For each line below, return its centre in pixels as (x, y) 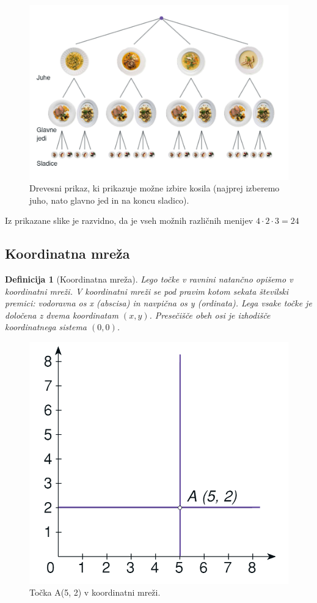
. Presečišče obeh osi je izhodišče (210, 315)
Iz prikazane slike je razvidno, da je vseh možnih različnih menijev (129, 220)
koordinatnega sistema (46, 327)
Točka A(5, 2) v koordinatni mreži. (95, 592)
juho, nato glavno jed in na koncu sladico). (109, 200)
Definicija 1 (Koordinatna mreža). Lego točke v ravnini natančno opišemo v (149, 279)
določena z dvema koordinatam (62, 315)
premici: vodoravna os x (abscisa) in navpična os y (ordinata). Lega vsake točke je (158, 303)
